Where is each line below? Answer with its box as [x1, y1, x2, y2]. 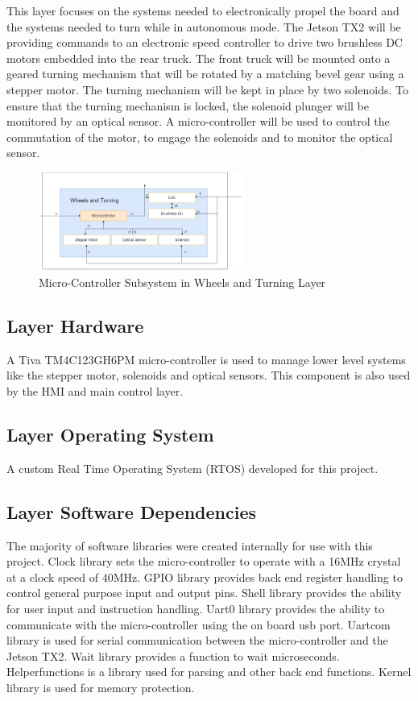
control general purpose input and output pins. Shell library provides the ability [6, 584, 402, 601]
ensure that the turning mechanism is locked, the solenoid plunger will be [6, 97, 369, 114]
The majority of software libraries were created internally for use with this [6, 537, 373, 554]
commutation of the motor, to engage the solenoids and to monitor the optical [6, 128, 393, 145]
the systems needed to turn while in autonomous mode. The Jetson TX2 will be [6, 18, 401, 35]
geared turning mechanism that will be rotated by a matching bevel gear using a [6, 65, 404, 82]
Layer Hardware [6, 313, 144, 338]
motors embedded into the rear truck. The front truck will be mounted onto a [6, 49, 391, 66]
